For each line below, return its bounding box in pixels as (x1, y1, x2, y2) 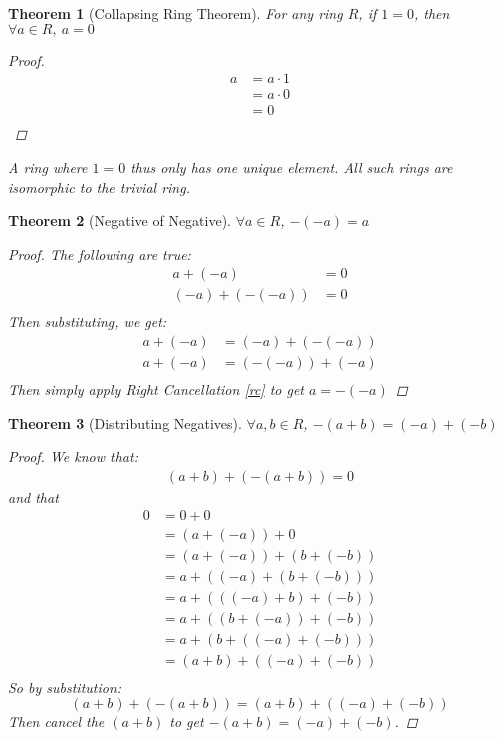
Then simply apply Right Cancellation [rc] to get (8, 379, 304, 400)
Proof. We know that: (8, 446, 138, 467)
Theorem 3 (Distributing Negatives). (8, 412, 242, 433)
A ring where (8, 156, 88, 177)
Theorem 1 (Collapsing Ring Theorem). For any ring (8, 3, 343, 23)
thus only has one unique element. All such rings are (130, 156, 453, 177)
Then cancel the (8, 711, 105, 732)
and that (8, 486, 59, 507)
